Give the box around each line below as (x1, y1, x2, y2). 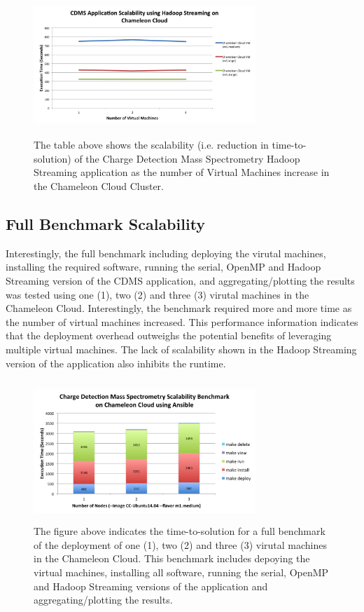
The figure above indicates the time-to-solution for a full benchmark (34, 524, 325, 538)
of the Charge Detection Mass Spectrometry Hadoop (74, 151, 300, 165)
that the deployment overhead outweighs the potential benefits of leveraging (6, 328, 332, 343)
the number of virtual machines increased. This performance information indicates (6, 314, 358, 329)
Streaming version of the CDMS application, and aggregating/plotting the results (6, 273, 355, 287)
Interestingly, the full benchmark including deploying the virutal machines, (6, 245, 326, 260)
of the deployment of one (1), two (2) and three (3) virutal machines (34, 537, 327, 552)
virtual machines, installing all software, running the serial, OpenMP (34, 565, 329, 580)
